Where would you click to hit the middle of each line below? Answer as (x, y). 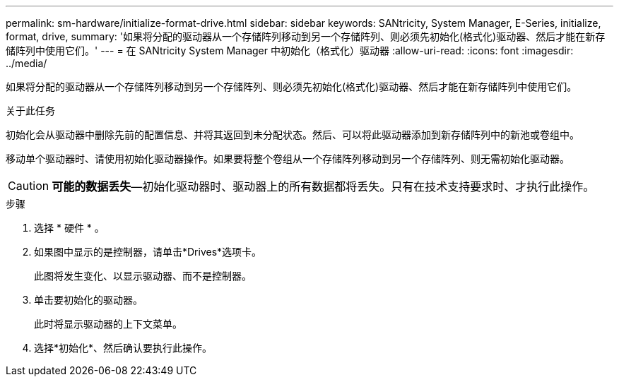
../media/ (26, 63)
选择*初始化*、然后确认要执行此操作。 (123, 348)
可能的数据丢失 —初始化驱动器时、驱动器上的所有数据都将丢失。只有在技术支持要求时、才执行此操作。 (323, 186)
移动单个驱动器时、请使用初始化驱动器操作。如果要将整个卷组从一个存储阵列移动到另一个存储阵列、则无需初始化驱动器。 (288, 159)
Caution (29, 186)
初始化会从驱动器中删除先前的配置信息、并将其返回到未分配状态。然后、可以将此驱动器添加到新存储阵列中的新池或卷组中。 (293, 135)
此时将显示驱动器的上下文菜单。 (108, 324)
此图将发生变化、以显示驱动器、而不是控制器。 (143, 276)
